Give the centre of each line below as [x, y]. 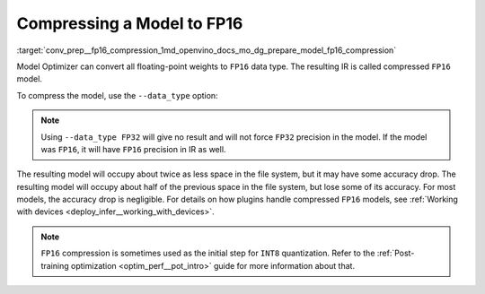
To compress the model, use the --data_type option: [118, 95]
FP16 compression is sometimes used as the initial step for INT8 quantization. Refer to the [208, 253]
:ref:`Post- [396, 253]
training [55, 265]
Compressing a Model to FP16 [130, 23]
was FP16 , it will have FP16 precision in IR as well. [133, 149]
